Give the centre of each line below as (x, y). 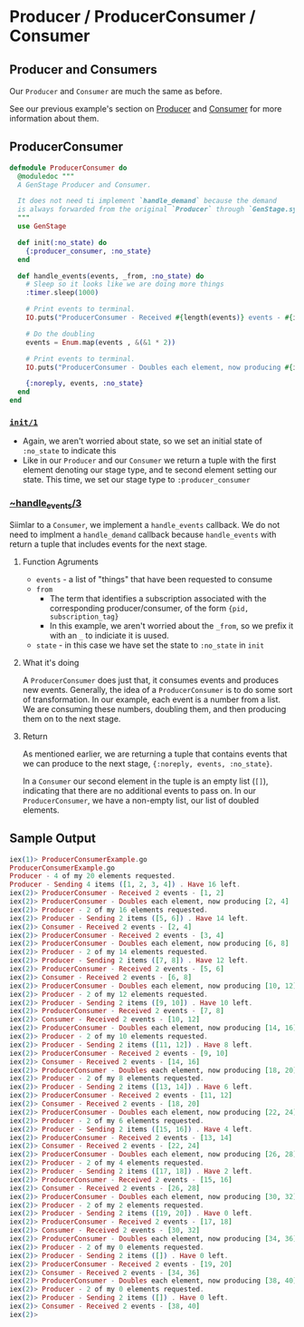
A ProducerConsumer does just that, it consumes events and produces (150, 680)
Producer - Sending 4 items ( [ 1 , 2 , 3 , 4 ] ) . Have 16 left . (125, 885)
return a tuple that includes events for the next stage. (109, 544)
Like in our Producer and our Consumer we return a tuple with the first (149, 461)
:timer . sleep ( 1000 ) (62, 293)
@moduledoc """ (46, 176)
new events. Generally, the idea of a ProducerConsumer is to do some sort (157, 689)
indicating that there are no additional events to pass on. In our (139, 790)
